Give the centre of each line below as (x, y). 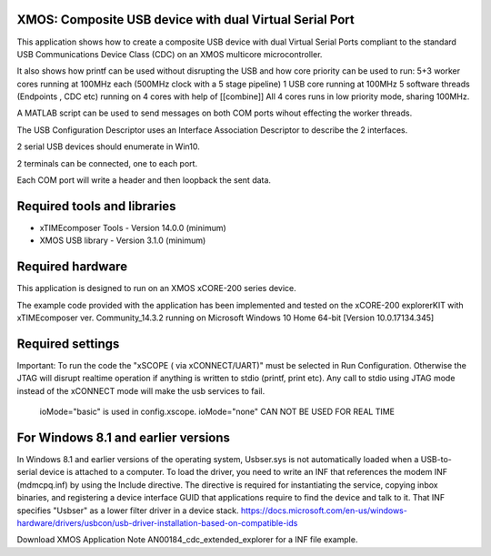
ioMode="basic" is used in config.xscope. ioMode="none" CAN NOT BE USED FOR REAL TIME (217, 412)
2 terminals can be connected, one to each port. (107, 163)
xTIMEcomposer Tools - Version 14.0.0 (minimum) (133, 227)
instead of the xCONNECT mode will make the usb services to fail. (141, 390)
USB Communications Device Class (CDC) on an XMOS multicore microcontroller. (170, 54)
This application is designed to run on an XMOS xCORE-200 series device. (157, 288)
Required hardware (72, 267)
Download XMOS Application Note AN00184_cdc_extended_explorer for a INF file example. (187, 540)
